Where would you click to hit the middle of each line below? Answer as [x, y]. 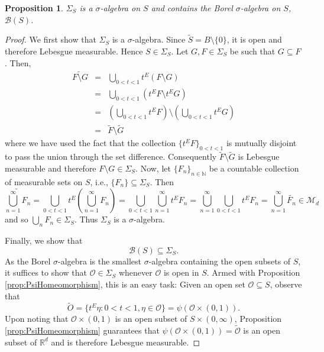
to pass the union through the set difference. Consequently [111, 156]
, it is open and [254, 39]
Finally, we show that [44, 240]
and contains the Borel [192, 8]
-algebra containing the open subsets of [220, 261]
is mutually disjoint [261, 143]
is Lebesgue [259, 156]
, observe [286, 284]
